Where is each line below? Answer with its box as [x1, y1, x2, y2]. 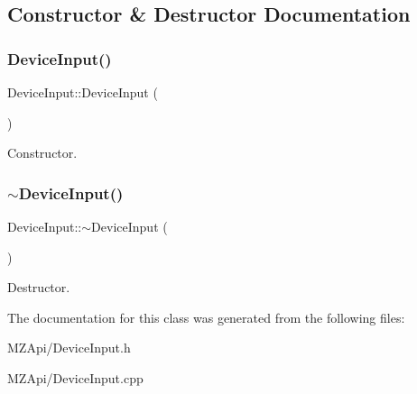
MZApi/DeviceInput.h [7, 338, 131, 357]
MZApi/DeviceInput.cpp [7, 368, 144, 387]
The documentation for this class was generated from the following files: [7, 307, 405, 326]
